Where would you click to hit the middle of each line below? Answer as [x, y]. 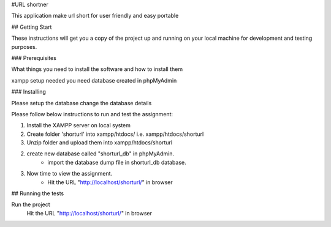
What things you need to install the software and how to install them [97, 69]
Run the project [31, 204]
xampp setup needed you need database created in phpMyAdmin [94, 80]
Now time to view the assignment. [70, 174]
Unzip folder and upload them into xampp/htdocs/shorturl [100, 143]
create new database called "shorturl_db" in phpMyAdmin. [101, 154]
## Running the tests [38, 193]
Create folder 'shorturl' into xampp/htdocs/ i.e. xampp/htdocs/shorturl [115, 134]
